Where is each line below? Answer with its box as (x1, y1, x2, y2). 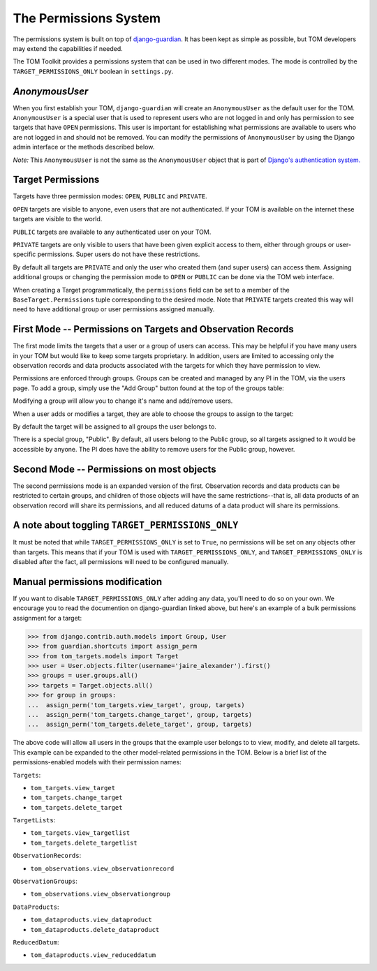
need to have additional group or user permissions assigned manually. (13, 305, 215, 313)
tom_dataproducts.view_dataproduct (30, 916, 153, 924)
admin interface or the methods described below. (13, 143, 155, 151)
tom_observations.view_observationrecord (30, 864, 175, 873)
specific (13, 250, 36, 258)
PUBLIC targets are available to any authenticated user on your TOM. (13, 228, 212, 236)
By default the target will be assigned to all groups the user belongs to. (13, 422, 216, 431)
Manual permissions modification (13, 576, 163, 588)
